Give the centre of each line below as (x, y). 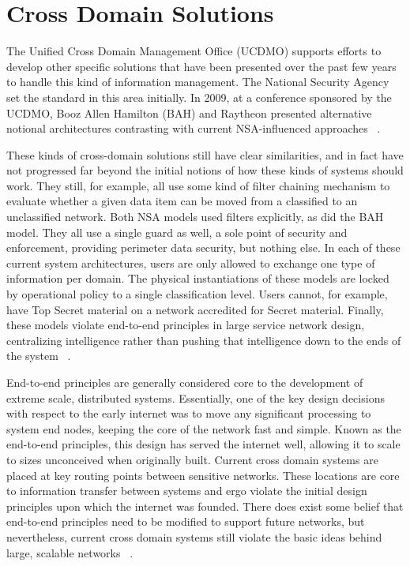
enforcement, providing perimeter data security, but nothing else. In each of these (203, 247)
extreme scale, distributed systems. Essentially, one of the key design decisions (196, 397)
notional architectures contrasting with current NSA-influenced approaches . (194, 128)
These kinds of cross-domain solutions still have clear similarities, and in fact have (205, 154)
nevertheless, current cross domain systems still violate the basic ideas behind (194, 536)
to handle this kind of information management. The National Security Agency (198, 82)
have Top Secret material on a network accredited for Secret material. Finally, (195, 309)
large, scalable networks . (70, 552)
